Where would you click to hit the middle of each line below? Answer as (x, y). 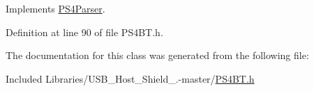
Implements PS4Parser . (55, 8)
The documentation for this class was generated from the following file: (157, 55)
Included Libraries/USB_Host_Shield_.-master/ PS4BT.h (130, 78)
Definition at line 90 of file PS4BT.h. (84, 32)
